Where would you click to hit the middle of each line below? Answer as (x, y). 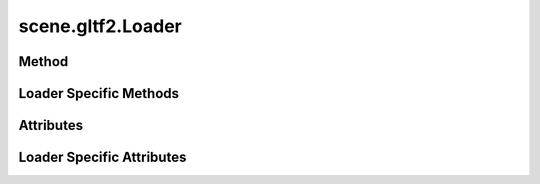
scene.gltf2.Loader (100, 26)
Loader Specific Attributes (102, 157)
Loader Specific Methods (99, 93)
